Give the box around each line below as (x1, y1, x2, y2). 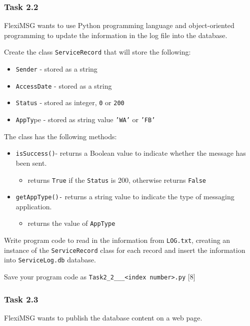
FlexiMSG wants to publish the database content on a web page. (4, 312, 202, 322)
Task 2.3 (4, 292, 38, 305)
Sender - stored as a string (15, 64, 97, 74)
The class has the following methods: (4, 131, 117, 141)
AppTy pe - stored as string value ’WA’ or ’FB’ (15, 114, 155, 125)
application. (15, 201, 52, 211)
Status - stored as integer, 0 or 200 (15, 97, 124, 108)
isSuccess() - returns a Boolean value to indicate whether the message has (15, 148, 246, 158)
